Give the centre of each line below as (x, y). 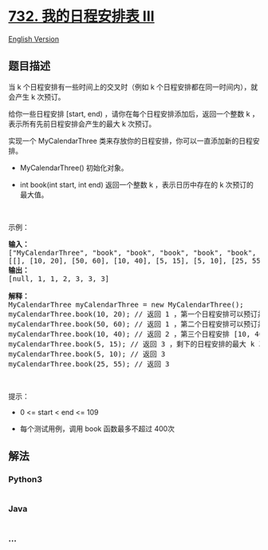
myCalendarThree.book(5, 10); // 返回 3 (87, 354)
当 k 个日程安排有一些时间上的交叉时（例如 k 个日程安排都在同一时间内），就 (133, 87)
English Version (34, 39)
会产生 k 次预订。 (37, 97)
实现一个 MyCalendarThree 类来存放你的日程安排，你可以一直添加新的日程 (130, 140)
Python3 (25, 480)
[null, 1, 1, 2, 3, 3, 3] (59, 279)
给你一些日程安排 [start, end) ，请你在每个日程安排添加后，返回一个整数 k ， (134, 113)
